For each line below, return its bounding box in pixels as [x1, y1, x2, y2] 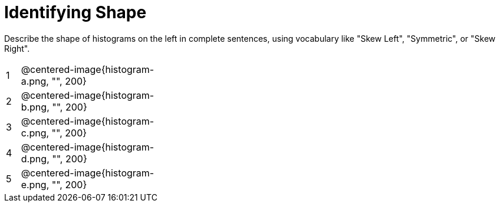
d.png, [21, 152, 50, 165]
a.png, [21, 75, 49, 87]
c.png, [21, 126, 50, 139]
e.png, [21, 178, 50, 191]
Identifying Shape [4, 2, 147, 22]
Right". [4, 43, 30, 54]
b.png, [21, 101, 50, 113]
